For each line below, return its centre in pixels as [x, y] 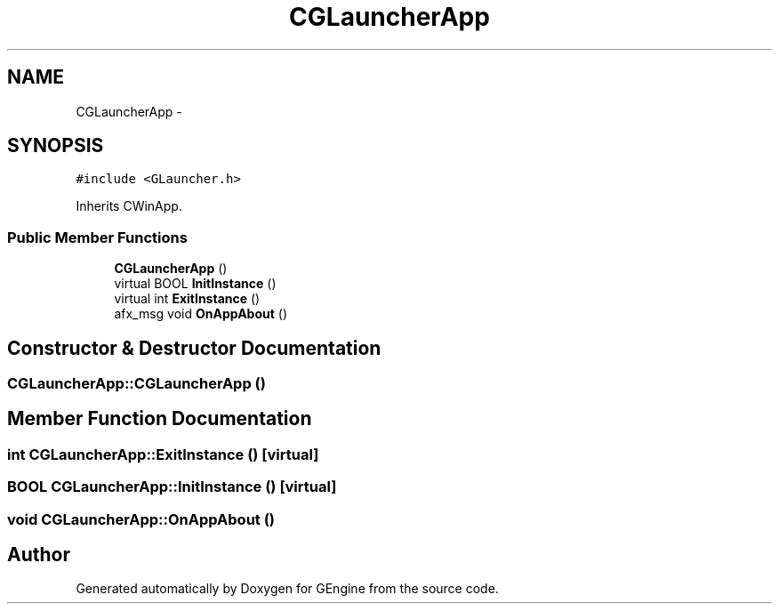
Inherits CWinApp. [129, 206]
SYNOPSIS [56, 146]
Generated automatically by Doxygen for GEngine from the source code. [287, 589]
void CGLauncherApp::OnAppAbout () [141, 519]
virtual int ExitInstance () [187, 299]
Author [39, 555]
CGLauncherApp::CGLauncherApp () [137, 384]
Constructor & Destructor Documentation [194, 348]
